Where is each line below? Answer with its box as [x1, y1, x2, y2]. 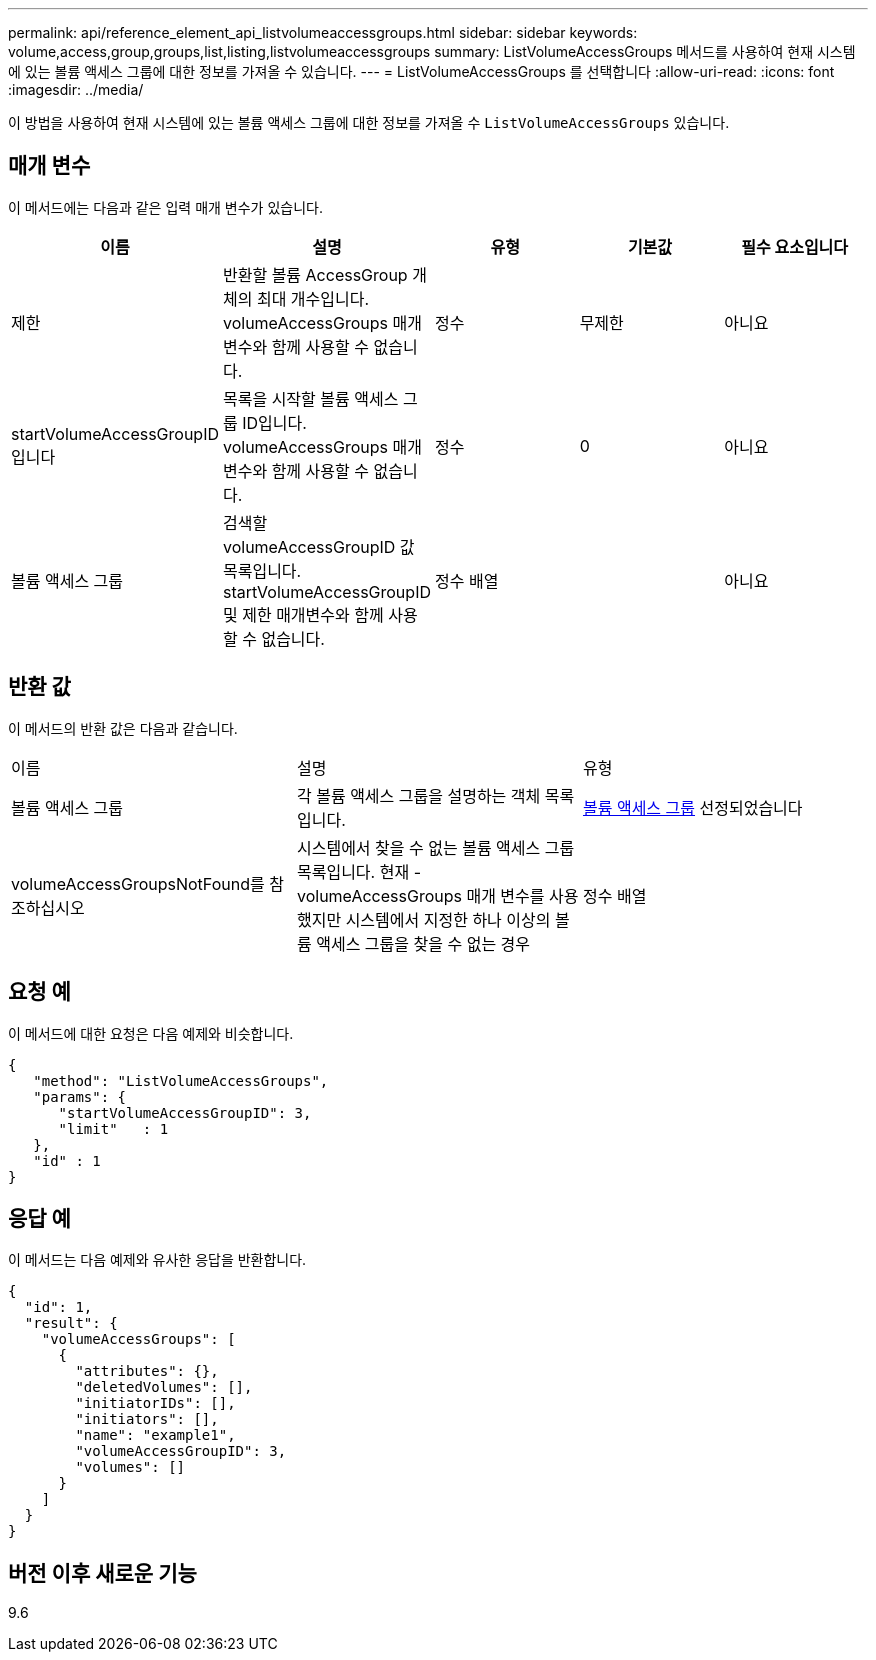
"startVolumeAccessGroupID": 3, [58, 1104, 312, 1121]
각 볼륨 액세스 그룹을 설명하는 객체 [296, 785, 541, 806]
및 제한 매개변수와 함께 [222, 604, 384, 625]
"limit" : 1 [58, 1120, 169, 1137]
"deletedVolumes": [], [75, 1379, 253, 1396]
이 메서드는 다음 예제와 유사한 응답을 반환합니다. [8, 1251, 307, 1269]
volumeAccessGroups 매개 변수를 [296, 885, 545, 906]
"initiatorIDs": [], [75, 1395, 236, 1412]
